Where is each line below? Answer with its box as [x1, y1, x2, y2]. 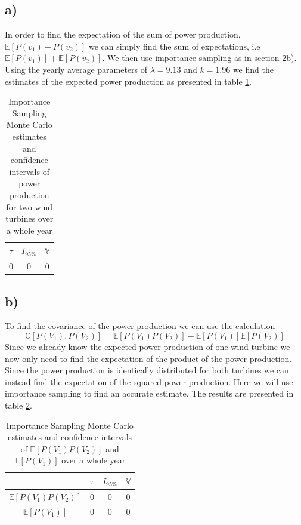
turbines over [5, 212, 54, 225]
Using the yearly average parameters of [5, 63, 148, 75]
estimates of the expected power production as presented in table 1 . [5, 75, 252, 87]
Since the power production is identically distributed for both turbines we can [5, 364, 289, 376]
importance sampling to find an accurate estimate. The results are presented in [5, 387, 294, 400]
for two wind [6, 200, 52, 213]
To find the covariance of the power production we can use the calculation [5, 320, 275, 332]
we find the [232, 63, 274, 75]
